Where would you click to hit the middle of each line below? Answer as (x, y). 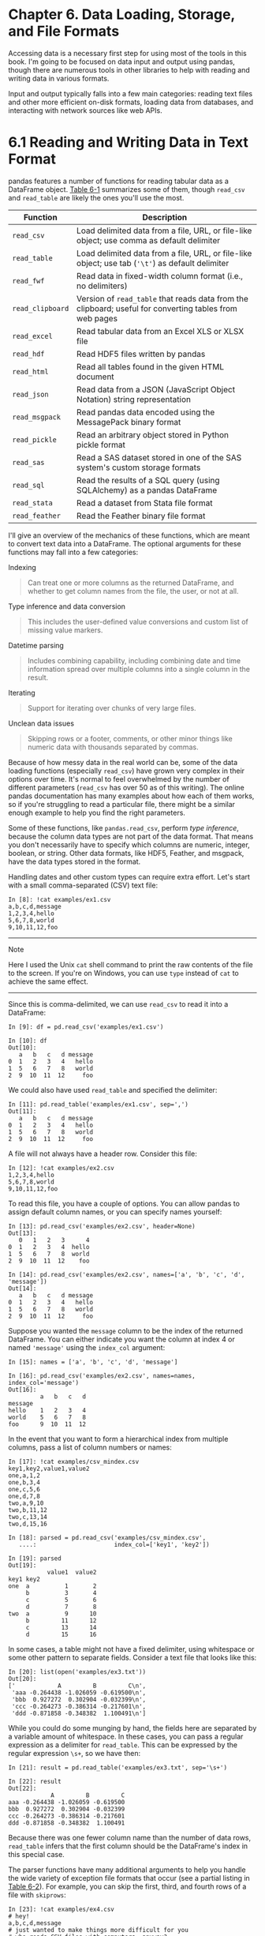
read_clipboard (41, 308)
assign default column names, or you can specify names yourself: (115, 1212)
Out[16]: (22, 1390)
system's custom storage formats (138, 467)
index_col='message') (44, 1383)
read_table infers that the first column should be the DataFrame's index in (128, 1846)
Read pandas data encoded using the (146, 412)
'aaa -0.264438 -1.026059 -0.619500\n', (79, 1692)
